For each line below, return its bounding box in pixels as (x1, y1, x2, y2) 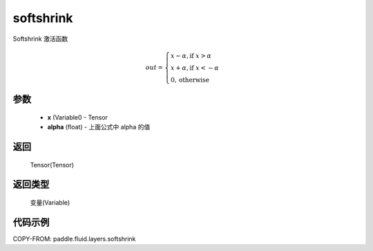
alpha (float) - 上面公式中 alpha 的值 (47, 123, 151, 131)
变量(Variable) (30, 198, 70, 207)
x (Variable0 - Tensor (47, 113, 108, 121)
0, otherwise (170, 76, 210, 84)
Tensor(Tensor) (30, 160, 75, 169)
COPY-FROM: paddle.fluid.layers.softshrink (12, 234, 136, 243)
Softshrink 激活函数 (12, 35, 68, 43)
